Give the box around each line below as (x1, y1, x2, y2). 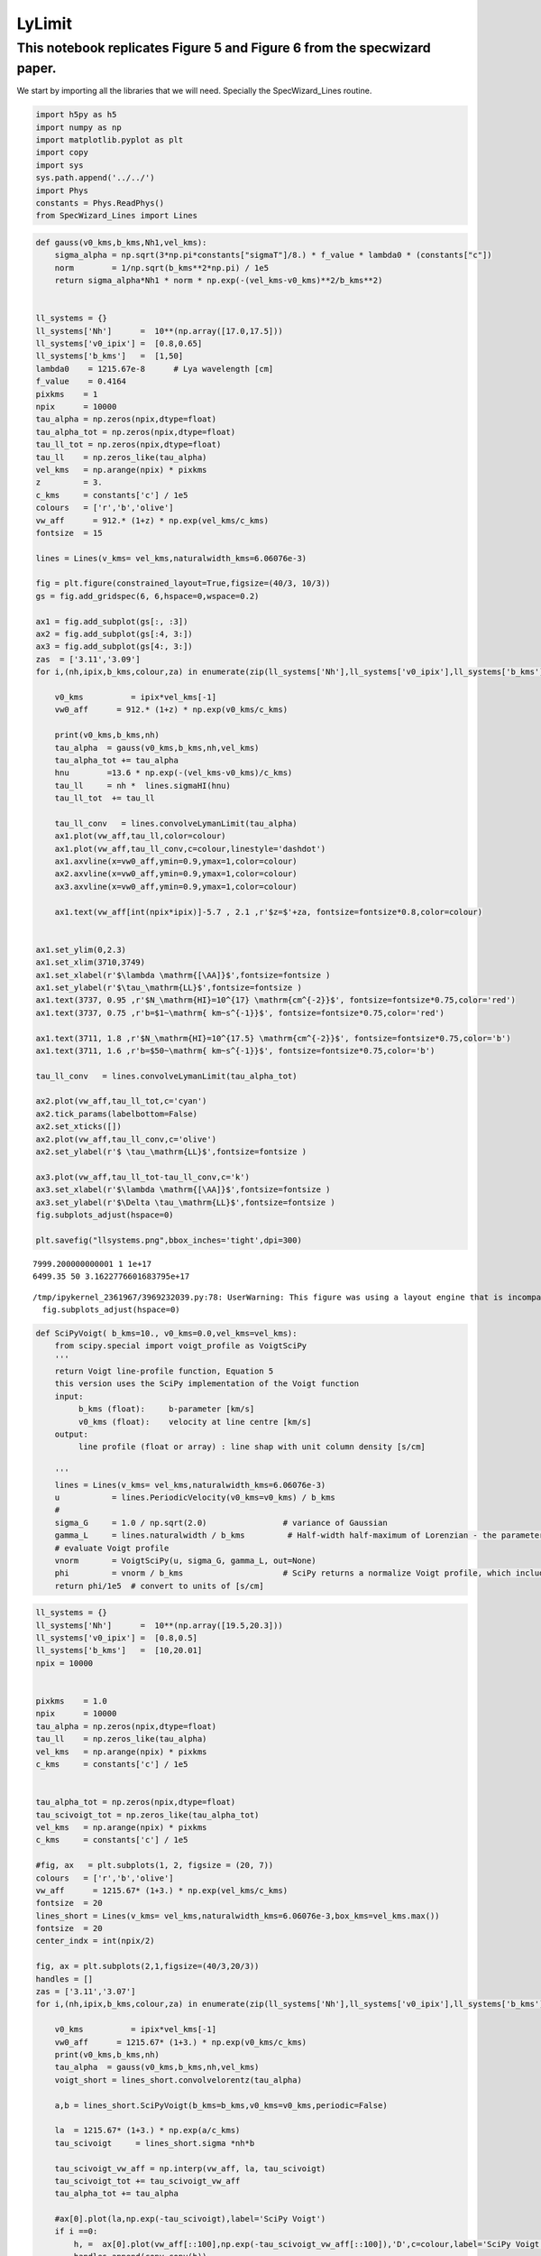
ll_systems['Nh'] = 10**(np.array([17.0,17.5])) (35, 326, 283, 336)
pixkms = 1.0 (35, 1697, 108, 1706)
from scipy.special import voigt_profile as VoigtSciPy (54, 1341, 307, 1351)
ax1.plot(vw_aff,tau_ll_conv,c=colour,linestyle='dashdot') (54, 844, 326, 854)
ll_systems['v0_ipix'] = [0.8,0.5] (35, 1633, 198, 1643)
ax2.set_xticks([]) (35, 1122, 122, 1132)
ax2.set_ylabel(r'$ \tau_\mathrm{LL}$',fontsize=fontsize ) (35, 1147, 307, 1157)
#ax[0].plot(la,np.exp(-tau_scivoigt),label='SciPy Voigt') (54, 2214, 326, 2224)
